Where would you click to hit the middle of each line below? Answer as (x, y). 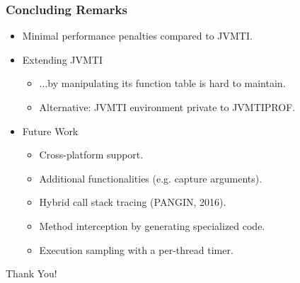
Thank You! (31, 273)
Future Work (50, 131)
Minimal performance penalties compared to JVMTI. (137, 36)
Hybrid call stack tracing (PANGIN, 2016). (133, 202)
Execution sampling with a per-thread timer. (136, 249)
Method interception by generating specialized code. (152, 225)
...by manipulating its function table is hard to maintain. (162, 83)
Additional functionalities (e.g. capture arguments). (151, 178)
